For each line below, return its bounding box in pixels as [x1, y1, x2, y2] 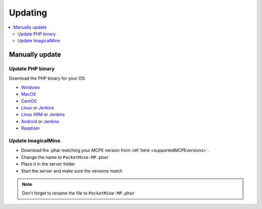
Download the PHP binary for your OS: [9, 75, 86, 81]
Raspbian [21, 125, 40, 131]
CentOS [21, 98, 37, 104]
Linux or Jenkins [21, 105, 54, 111]
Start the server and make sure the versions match [21, 168, 123, 174]
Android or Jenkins [21, 118, 59, 124]
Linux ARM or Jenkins [21, 112, 65, 118]
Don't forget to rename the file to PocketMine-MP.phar [22, 190, 135, 196]
